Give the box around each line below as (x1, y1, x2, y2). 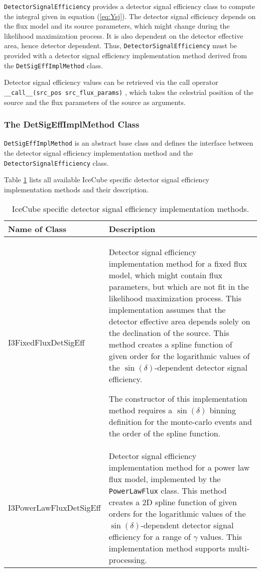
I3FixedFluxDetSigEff (8, 336, 85, 348)
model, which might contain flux (108, 269, 222, 281)
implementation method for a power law (108, 461, 250, 473)
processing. (108, 553, 147, 565)
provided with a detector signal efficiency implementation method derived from (4, 50, 247, 61)
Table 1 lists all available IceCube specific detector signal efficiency (4, 174, 210, 185)
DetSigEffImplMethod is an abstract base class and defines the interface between (4, 138, 253, 148)
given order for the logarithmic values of (108, 350, 250, 362)
